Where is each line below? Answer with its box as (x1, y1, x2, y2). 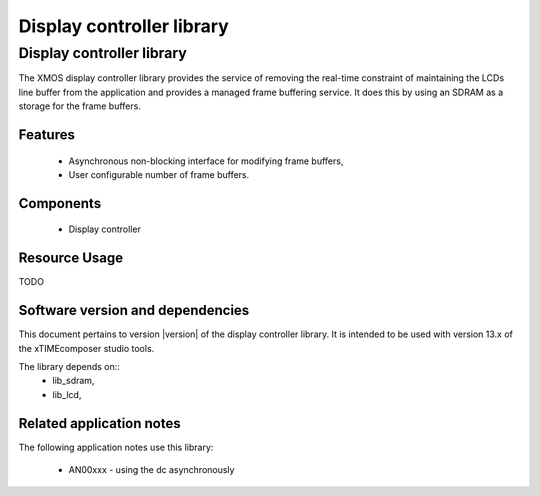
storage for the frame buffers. (18, 100, 142, 112)
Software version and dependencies (18, 302, 250, 319)
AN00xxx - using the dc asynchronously (68, 464, 235, 476)
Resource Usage (18, 250, 124, 267)
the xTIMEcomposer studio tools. (18, 342, 155, 354)
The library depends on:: (18, 360, 120, 372)
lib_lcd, (52, 388, 82, 400)
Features (18, 126, 75, 143)
